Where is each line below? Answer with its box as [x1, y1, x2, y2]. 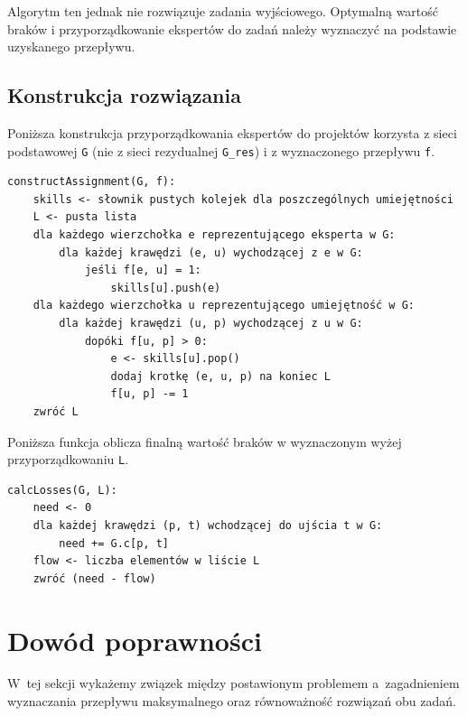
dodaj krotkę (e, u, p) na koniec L [110, 369, 331, 383]
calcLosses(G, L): [7, 483, 117, 497]
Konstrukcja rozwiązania [7, 81, 241, 109]
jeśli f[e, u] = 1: [84, 264, 201, 277]
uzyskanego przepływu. [7, 37, 135, 56]
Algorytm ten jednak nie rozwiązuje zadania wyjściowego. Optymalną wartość [7, 2, 439, 20]
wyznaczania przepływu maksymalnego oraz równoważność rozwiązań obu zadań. [7, 692, 456, 711]
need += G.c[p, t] [59, 536, 169, 550]
